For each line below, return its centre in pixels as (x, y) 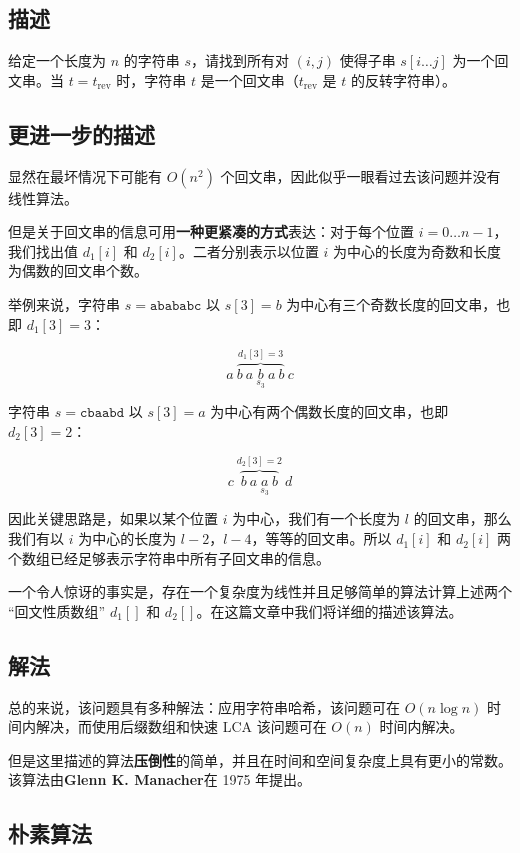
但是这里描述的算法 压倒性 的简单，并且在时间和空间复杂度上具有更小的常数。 (260, 759)
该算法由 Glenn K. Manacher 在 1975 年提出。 (160, 779)
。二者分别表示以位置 (248, 250)
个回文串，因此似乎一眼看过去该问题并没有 (360, 175)
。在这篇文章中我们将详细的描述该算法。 (329, 610)
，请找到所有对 (239, 60)
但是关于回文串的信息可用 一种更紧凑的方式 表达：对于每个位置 (211, 231)
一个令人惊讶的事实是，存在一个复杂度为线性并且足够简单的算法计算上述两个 (260, 591)
